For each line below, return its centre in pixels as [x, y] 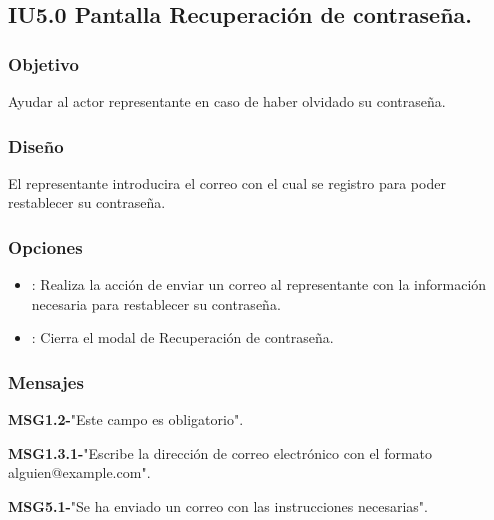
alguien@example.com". [79, 472]
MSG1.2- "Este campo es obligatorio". [126, 419]
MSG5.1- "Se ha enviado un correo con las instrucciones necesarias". [218, 506]
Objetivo [43, 63]
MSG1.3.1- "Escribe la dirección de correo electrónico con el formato [220, 452]
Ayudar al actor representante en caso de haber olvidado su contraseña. [227, 101]
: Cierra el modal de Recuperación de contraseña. [182, 337]
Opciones [45, 246]
